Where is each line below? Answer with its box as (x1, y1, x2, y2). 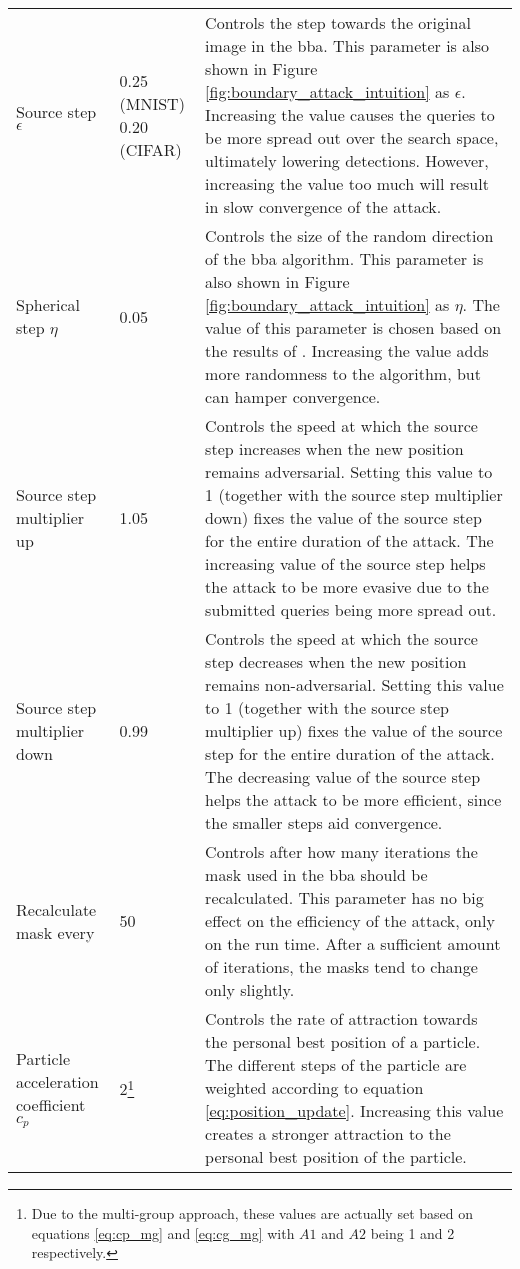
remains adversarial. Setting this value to (205, 460, 493, 483)
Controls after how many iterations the (205, 840, 478, 863)
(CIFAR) (119, 137, 182, 161)
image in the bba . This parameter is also (205, 34, 490, 57)
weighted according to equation (205, 1076, 424, 1099)
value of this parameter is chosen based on (205, 316, 502, 339)
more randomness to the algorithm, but (205, 362, 481, 385)
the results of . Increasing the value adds (205, 339, 489, 362)
